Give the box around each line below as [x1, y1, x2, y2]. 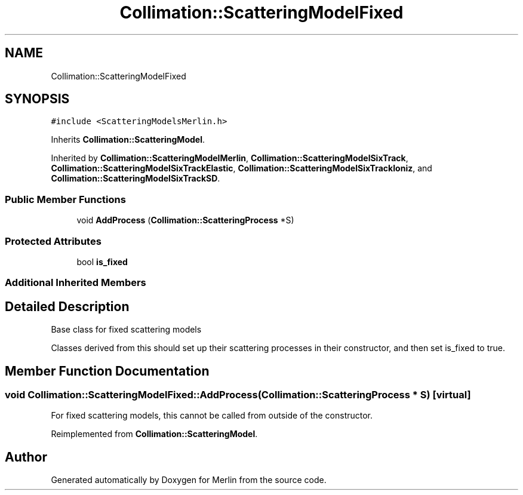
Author [5, 449, 47, 465]
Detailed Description [5, 299, 130, 314]
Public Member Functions [5, 193, 126, 205]
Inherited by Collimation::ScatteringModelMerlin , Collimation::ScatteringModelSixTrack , [51, 153, 408, 164]
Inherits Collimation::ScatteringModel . [51, 134, 205, 145]
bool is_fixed [76, 256, 128, 267]
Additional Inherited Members [5, 276, 146, 289]
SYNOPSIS [5, 91, 70, 107]
